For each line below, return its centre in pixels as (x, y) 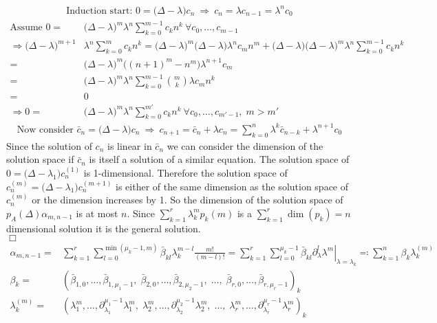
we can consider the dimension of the (245, 145)
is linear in (129, 145)
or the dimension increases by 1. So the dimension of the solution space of (188, 200)
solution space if (40, 159)
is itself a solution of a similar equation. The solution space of (219, 159)
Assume (26, 28)
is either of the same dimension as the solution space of (232, 186)
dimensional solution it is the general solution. (104, 228)
